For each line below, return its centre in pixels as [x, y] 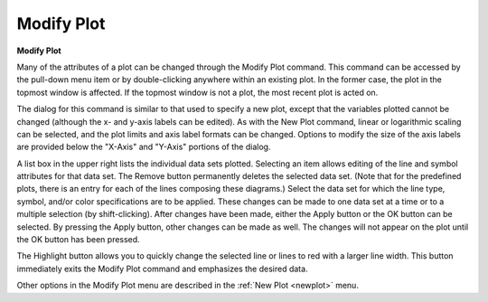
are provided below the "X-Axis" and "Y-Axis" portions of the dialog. [144, 147]
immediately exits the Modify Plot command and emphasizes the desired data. [162, 269]
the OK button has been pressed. [78, 240]
